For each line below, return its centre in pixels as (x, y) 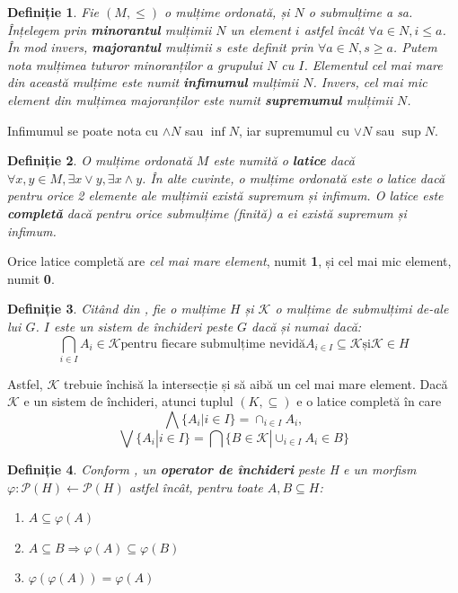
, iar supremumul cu (294, 130)
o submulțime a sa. (361, 12)
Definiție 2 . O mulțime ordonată (100, 160)
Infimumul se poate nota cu (83, 130)
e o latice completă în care (369, 401)
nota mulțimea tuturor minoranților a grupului (135, 64)
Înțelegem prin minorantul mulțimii (110, 29)
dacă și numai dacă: (307, 326)
